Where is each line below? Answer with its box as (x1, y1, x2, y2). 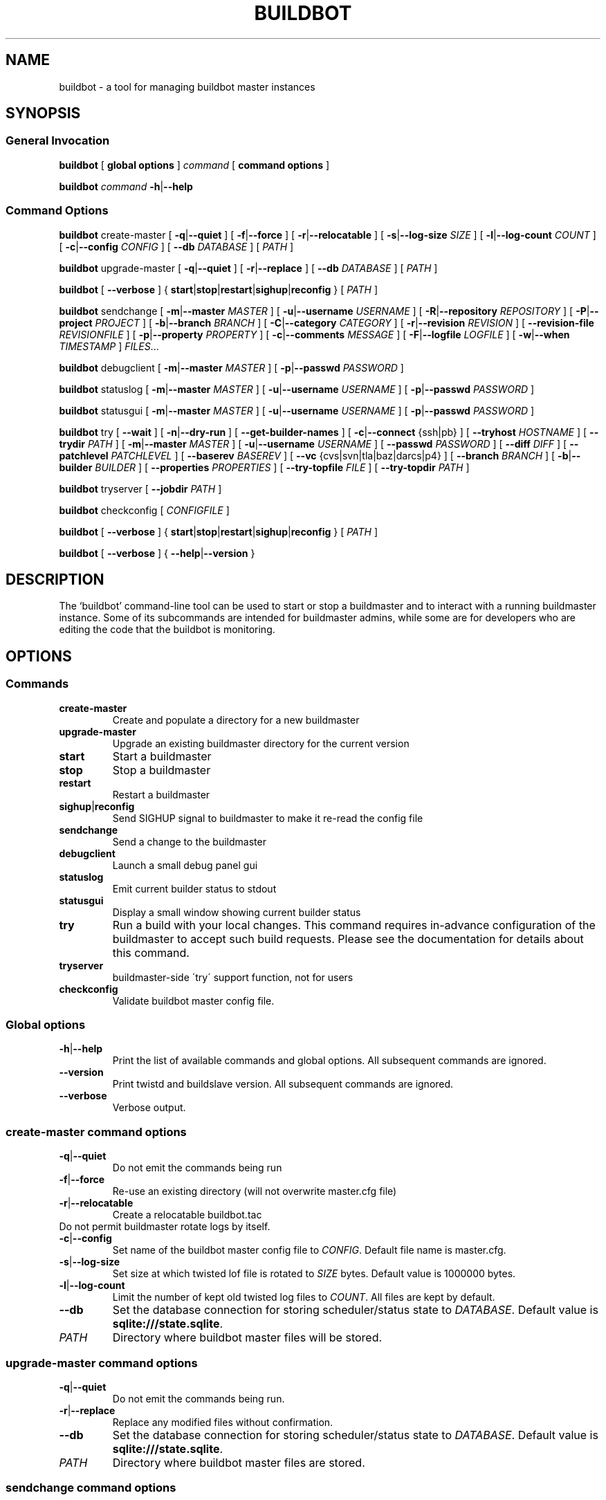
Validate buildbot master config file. (112, 994, 275, 1007)
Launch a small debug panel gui (112, 859, 258, 871)
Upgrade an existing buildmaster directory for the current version (112, 737, 410, 749)
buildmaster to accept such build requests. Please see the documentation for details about (112, 931, 584, 946)
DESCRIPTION (6, 570, 104, 588)
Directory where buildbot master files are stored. (112, 1455, 365, 1470)
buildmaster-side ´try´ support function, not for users (112, 971, 353, 983)
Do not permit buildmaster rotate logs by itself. (59, 1220, 270, 1233)
